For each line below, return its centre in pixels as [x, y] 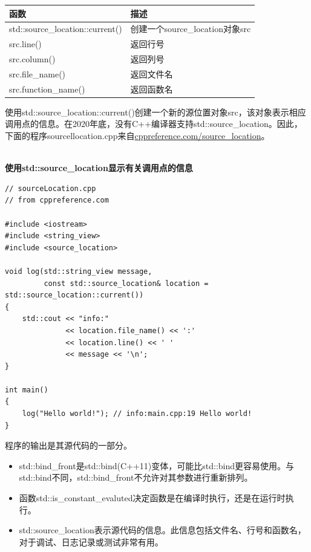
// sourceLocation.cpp [51, 188]
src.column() [32, 59]
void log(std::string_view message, [79, 271]
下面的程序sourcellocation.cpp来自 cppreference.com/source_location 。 [137, 135]
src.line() [25, 44]
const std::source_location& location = [126, 283]
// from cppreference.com [57, 200]
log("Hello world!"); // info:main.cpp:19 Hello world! [137, 414]
